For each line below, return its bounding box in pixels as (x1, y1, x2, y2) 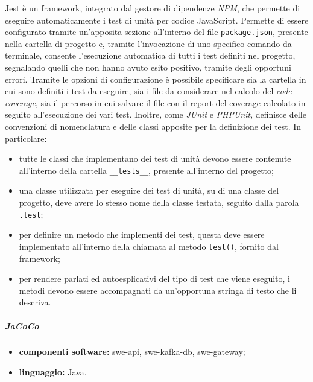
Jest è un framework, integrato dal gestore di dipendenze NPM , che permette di (5, 2, 300, 14)
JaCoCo (5, 319, 39, 332)
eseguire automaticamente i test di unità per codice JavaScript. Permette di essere (5, 13, 309, 26)
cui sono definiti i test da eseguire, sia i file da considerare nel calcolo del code (5, 84, 292, 97)
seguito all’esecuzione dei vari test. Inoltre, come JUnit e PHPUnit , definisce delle (5, 108, 306, 121)
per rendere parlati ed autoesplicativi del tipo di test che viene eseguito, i (19, 272, 290, 285)
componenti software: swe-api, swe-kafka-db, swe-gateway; (19, 345, 245, 358)
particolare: (5, 132, 47, 144)
